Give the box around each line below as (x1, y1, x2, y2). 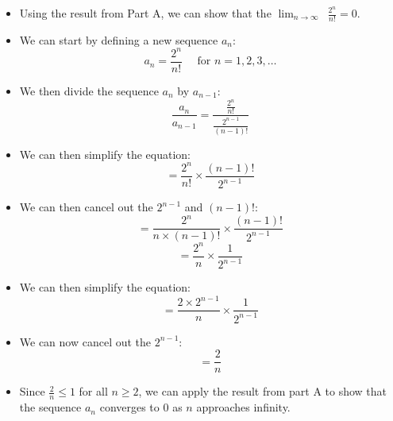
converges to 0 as (99, 399, 183, 415)
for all (79, 383, 108, 400)
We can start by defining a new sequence (19, 31, 218, 48)
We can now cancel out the (19, 333, 152, 350)
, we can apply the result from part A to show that (138, 383, 387, 400)
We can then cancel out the (19, 199, 153, 215)
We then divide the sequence (19, 82, 159, 98)
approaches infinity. (196, 399, 291, 415)
